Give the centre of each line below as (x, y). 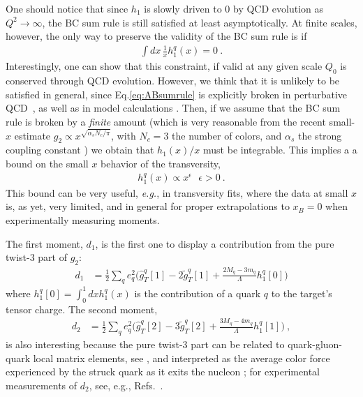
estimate (32, 135)
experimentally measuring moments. (83, 219)
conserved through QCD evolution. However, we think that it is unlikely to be (173, 81)
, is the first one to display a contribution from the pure (215, 243)
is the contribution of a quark (198, 293)
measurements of (42, 385)
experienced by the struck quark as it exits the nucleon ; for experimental (163, 372)
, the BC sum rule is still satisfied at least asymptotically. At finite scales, (200, 22)
